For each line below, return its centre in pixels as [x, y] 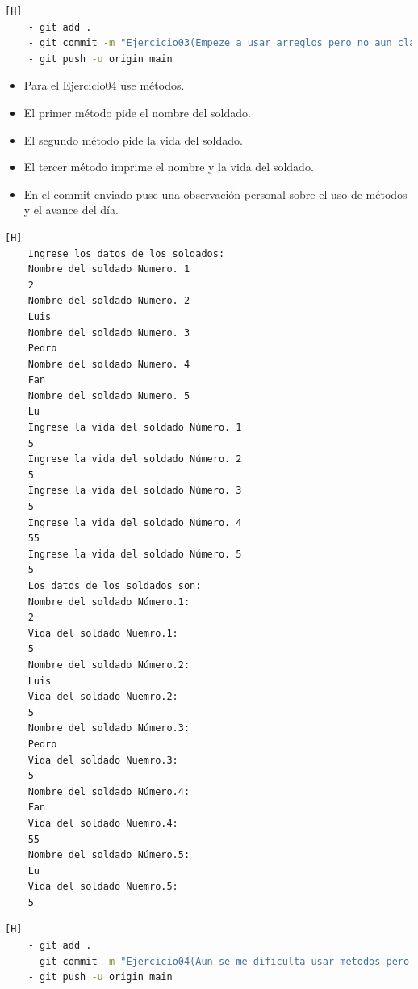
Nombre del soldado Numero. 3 [109, 332]
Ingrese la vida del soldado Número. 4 [135, 522]
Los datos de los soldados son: [115, 586]
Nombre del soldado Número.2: [109, 665]
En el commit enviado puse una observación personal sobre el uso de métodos [215, 194]
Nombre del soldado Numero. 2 [109, 301]
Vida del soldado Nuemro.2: [103, 697]
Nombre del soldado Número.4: [109, 791]
